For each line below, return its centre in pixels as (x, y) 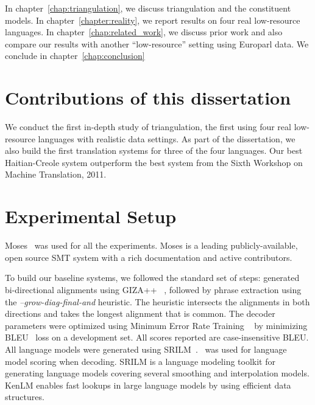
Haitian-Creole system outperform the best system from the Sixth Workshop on (154, 162)
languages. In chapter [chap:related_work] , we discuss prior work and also (144, 32)
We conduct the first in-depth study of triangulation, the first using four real (148, 127)
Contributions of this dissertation (148, 98)
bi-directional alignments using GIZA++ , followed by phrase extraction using (153, 289)
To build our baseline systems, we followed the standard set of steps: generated (152, 278)
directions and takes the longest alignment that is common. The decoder (140, 313)
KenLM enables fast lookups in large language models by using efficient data (148, 385)
